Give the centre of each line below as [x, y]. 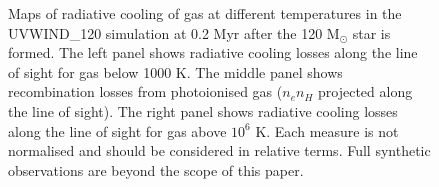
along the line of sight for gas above [117, 130]
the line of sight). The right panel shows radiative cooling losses [203, 110]
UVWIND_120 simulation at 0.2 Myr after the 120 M [174, 32]
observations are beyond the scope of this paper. [156, 169]
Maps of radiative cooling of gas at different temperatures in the [205, 13]
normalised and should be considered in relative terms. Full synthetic [219, 150]
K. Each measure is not [327, 130]
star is [371, 32]
